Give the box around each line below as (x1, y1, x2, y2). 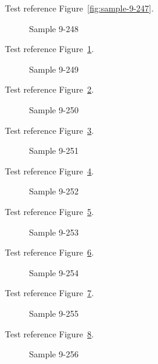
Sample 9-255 (29, 306, 79, 319)
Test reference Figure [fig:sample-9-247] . (5, 2, 154, 14)
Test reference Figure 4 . (5, 164, 94, 177)
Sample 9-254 (29, 266, 79, 279)
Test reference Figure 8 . (5, 327, 94, 340)
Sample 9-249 (29, 62, 79, 75)
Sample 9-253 (29, 225, 79, 238)
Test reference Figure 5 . (5, 205, 94, 217)
